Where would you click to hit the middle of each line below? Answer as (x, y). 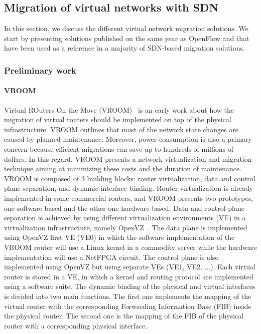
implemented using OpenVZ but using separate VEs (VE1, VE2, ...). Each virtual (130, 267)
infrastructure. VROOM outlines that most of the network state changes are (121, 129)
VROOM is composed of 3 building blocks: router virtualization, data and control (130, 178)
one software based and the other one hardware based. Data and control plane (124, 208)
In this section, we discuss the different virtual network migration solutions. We (126, 28)
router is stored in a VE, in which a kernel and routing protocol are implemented (129, 276)
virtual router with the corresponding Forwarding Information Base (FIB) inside (128, 306)
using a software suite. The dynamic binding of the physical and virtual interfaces (130, 286)
